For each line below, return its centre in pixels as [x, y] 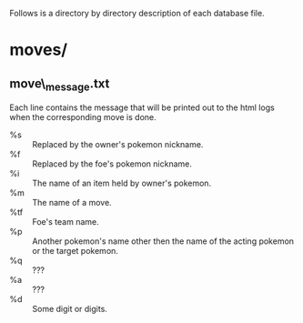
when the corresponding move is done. [83, 117]
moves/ [39, 50]
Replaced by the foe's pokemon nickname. [112, 164]
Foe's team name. [66, 222]
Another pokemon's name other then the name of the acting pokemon [163, 241]
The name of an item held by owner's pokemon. [122, 183]
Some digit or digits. [70, 309]
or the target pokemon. [75, 251]
